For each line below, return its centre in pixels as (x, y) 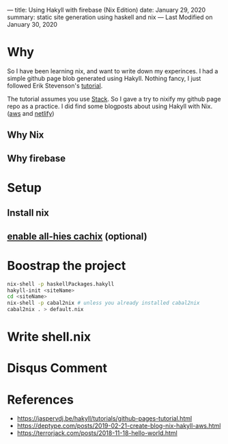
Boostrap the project (67, 266)
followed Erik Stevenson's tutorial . (55, 86)
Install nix (28, 213)
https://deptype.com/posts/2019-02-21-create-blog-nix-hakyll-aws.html (119, 426)
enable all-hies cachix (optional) (77, 236)
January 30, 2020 (32, 24)
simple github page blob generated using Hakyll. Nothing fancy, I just (104, 78)
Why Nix (26, 135)
